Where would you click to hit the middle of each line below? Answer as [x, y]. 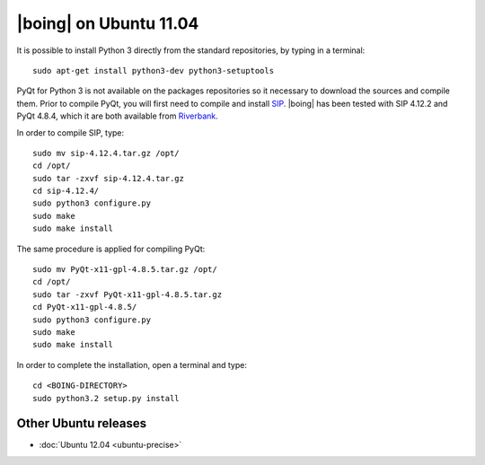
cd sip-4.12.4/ [66, 191]
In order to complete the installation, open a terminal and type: [132, 364]
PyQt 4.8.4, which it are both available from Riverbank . [118, 116]
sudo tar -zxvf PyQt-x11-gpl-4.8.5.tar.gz [128, 294]
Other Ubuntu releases [82, 423]
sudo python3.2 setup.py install [106, 398]
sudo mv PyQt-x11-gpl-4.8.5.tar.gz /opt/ [125, 270]
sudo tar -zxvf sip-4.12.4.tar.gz [108, 178]
